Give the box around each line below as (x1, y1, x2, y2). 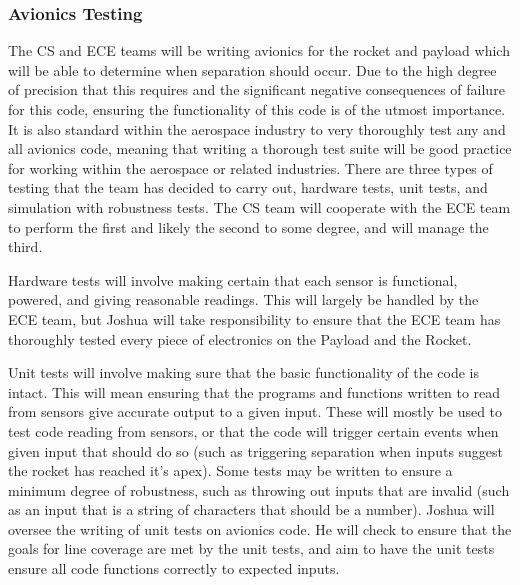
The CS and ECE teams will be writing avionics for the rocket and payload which (8, 40, 510, 61)
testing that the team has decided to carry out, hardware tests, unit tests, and (8, 177, 488, 198)
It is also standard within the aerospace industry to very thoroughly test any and (8, 118, 506, 139)
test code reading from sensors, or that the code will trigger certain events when (8, 420, 499, 441)
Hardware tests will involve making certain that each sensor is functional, (8, 269, 458, 290)
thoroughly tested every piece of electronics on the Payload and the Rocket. (8, 328, 472, 349)
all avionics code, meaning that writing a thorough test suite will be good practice (8, 138, 512, 159)
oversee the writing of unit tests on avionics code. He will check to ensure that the (8, 518, 512, 539)
